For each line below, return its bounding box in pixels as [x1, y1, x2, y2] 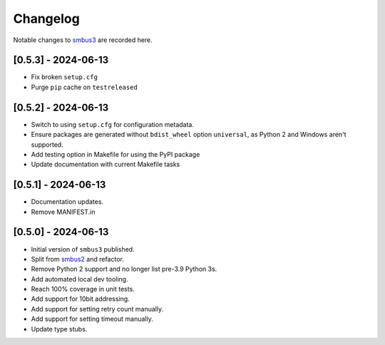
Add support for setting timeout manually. [31, 314, 153, 324]
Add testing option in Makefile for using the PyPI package [31, 150, 200, 158]
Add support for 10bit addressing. [31, 294, 130, 303]
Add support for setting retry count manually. [31, 304, 164, 313]
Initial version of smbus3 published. [31, 244, 135, 253]
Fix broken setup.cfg [31, 73, 98, 81]
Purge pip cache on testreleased [31, 83, 138, 91]
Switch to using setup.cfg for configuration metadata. [31, 120, 195, 128]
